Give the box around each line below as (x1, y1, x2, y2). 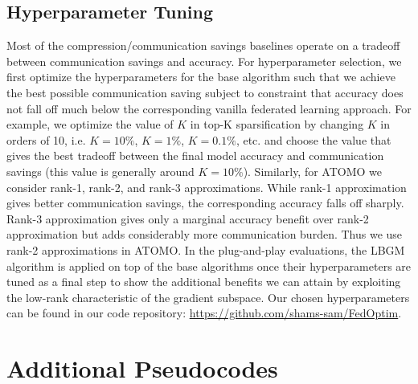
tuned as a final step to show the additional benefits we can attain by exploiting (6, 273, 401, 290)
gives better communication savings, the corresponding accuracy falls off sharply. (6, 194, 404, 211)
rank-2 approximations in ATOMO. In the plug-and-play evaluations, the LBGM (6, 241, 405, 258)
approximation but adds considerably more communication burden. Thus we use (6, 226, 403, 243)
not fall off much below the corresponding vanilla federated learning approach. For (6, 100, 412, 116)
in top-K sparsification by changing (190, 116, 364, 133)
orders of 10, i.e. (6, 131, 86, 148)
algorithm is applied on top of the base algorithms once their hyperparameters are (6, 257, 412, 274)
